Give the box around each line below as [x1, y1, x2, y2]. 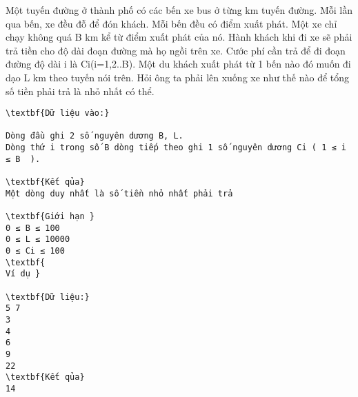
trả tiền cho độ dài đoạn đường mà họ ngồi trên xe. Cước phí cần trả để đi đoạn [6, 43, 346, 57]
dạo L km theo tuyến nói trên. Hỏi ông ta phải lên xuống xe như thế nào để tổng [6, 70, 350, 84]
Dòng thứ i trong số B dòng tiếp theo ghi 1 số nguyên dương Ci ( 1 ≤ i [6, 143, 346, 153]
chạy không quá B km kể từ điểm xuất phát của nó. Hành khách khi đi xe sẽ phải [6, 30, 352, 44]
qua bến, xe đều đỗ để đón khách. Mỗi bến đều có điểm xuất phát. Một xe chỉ [6, 16, 337, 30]
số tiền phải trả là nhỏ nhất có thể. [6, 83, 155, 98]
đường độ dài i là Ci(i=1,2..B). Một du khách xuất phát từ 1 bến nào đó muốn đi [6, 57, 351, 71]
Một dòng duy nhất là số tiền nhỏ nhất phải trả [6, 188, 233, 198]
